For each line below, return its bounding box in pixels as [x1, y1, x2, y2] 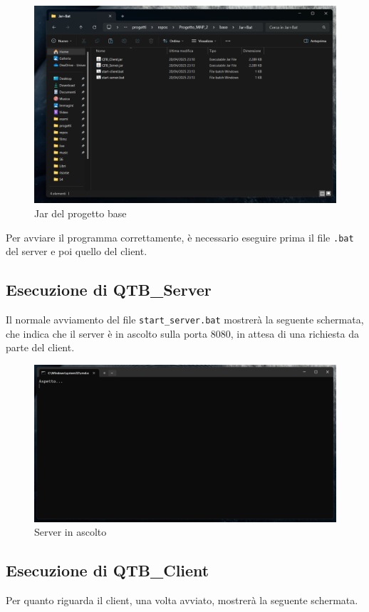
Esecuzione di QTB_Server [6, 279, 212, 301]
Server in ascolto [34, 524, 107, 539]
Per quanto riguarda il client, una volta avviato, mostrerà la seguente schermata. [6, 592, 358, 607]
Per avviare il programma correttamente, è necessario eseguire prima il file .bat [6, 229, 354, 244]
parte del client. [6, 340, 75, 355]
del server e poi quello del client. [6, 244, 147, 259]
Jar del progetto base [34, 206, 127, 221]
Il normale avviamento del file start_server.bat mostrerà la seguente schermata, [6, 312, 364, 327]
